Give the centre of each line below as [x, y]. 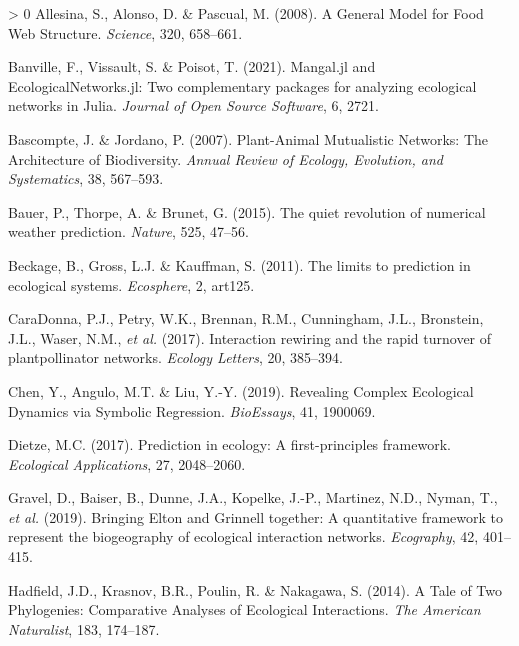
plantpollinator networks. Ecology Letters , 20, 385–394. [175, 357]
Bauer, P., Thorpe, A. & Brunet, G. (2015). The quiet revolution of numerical [247, 211]
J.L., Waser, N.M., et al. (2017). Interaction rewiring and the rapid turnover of [250, 337]
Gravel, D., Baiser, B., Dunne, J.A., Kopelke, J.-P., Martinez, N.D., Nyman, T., [253, 497]
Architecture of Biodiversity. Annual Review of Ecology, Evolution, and [225, 158]
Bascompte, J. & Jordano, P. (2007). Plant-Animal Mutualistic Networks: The [248, 138]
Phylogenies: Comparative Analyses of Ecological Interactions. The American [244, 609]
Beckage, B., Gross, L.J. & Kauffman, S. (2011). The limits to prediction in [239, 264]
